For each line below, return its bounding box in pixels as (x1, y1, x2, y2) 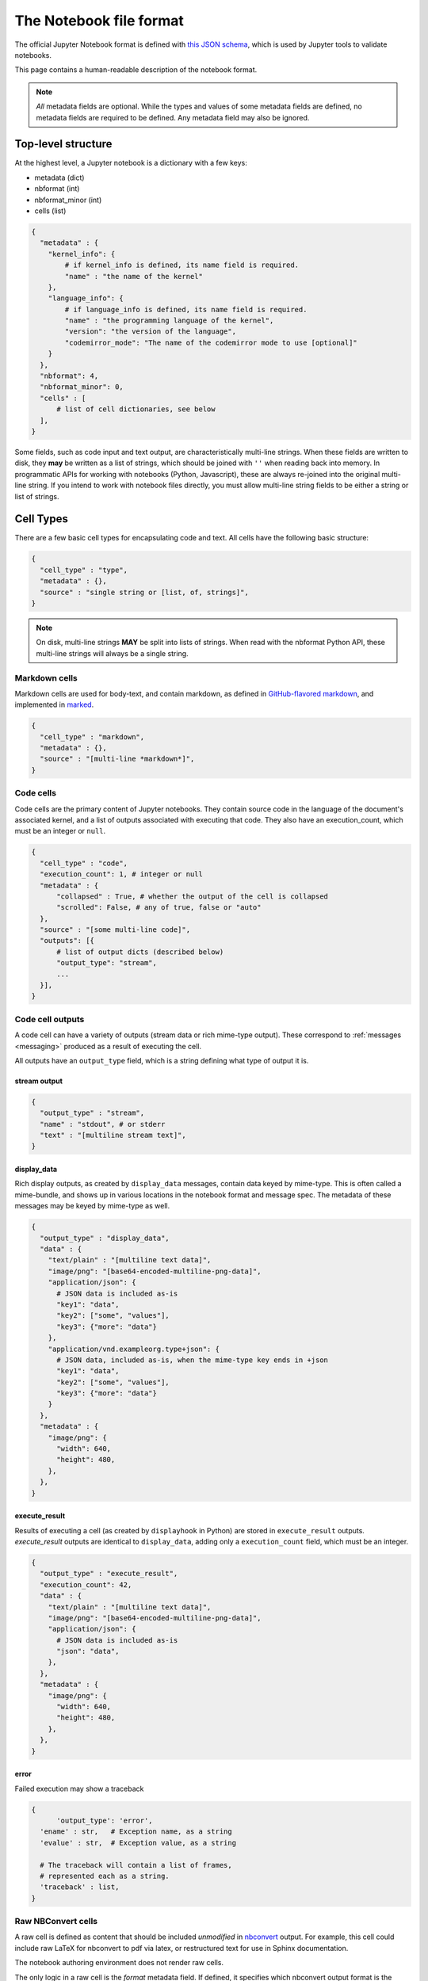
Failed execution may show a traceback (14, 1784, 144, 1793)
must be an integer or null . (14, 826, 106, 836)
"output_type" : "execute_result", (40, 1569, 178, 1578)
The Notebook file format (14, 12, 184, 29)
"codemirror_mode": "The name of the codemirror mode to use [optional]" (64, 338, 358, 347)
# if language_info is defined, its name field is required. (64, 305, 308, 314)
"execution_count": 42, (40, 1580, 132, 1589)
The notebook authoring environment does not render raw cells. (14, 1958, 224, 1968)
